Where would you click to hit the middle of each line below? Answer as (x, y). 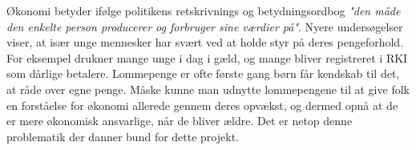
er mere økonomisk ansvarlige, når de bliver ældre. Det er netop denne (180, 121)
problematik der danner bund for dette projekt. (123, 136)
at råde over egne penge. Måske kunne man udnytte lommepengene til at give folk (208, 89)
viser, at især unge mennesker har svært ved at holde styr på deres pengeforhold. (205, 42)
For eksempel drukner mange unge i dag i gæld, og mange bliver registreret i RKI (207, 57)
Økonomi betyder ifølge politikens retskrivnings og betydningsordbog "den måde (204, 10)
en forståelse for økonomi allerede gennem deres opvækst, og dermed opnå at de (202, 105)
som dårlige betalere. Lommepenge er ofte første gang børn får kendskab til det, (203, 73)
